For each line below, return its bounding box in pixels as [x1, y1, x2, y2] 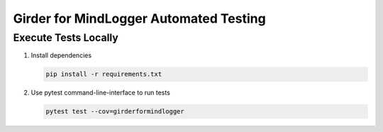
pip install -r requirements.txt [45, 70, 162, 78]
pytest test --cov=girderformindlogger [45, 107, 184, 116]
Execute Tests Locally [13, 31, 118, 44]
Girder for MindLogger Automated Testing [13, 11, 266, 26]
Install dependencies [30, 51, 92, 60]
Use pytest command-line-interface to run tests [30, 89, 170, 97]
